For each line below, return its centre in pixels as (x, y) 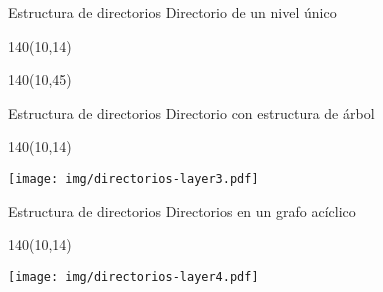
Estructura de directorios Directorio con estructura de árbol (191, 112)
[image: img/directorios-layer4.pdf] (133, 276)
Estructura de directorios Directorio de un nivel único (172, 12)
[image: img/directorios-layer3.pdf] (133, 178)
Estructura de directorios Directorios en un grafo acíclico (182, 210)
